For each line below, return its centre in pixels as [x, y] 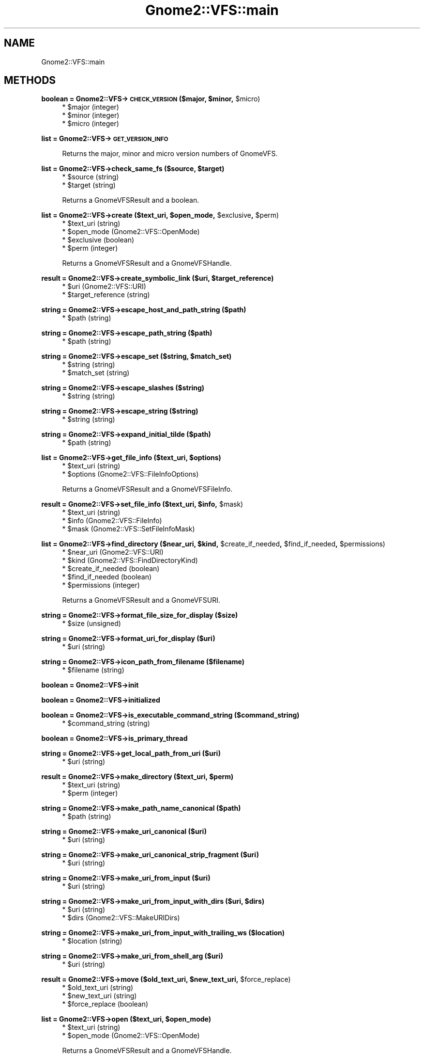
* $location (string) [92, 941]
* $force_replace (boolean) [105, 1004]
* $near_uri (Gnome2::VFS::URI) [113, 552]
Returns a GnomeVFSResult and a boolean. [131, 200]
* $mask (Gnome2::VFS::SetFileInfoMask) [129, 529]
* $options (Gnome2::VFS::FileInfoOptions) [130, 474]
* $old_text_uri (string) [98, 988]
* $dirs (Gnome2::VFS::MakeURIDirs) [121, 918]
